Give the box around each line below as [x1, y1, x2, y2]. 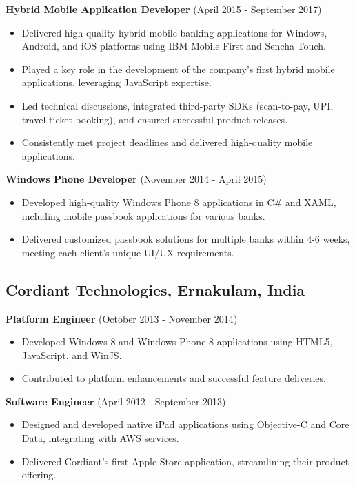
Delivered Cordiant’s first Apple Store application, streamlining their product [21, 454, 349, 468]
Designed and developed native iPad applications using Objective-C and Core [21, 417, 349, 432]
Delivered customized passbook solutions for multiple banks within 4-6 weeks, [21, 232, 350, 246]
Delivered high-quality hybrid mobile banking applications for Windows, [21, 25, 327, 39]
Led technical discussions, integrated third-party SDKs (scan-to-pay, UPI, [21, 98, 334, 112]
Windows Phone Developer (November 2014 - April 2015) [6, 172, 267, 186]
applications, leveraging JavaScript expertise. [21, 75, 212, 90]
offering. [21, 467, 57, 482]
